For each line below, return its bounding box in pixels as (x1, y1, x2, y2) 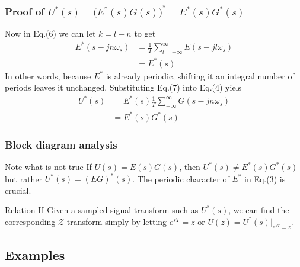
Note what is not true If (5, 160, 92, 173)
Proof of (5, 4, 45, 18)
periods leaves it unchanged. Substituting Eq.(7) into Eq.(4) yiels (5, 81, 242, 94)
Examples (5, 246, 65, 264)
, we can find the (228, 204, 289, 216)
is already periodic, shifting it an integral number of (106, 69, 295, 82)
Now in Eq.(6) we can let (5, 27, 96, 40)
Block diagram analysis (5, 137, 117, 152)
